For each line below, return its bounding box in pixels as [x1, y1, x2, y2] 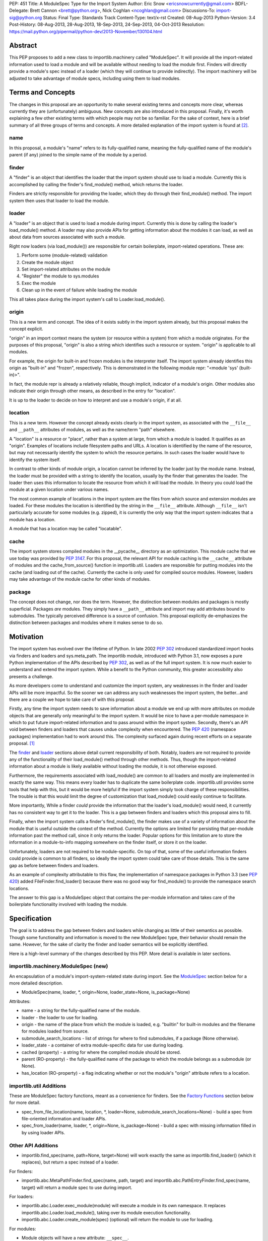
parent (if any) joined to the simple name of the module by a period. [9, 152, 147, 158]
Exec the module [21, 280, 56, 286]
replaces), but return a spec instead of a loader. [21, 1159, 119, 1165]
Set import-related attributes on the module [21, 266, 111, 273]
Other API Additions [9, 1142, 59, 1149]
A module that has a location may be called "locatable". [9, 526, 123, 532]
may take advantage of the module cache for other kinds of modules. [9, 576, 151, 582]
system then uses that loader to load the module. [9, 198, 109, 204]
